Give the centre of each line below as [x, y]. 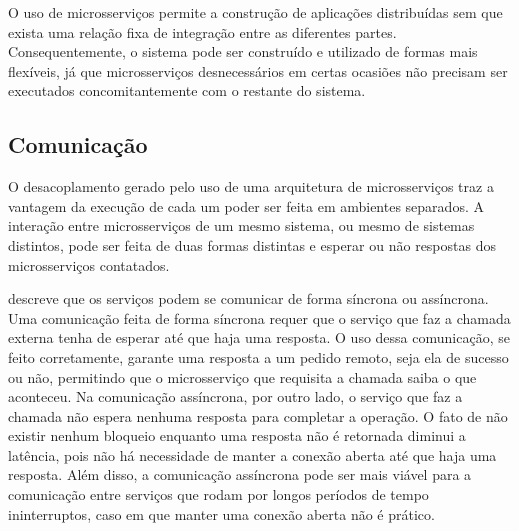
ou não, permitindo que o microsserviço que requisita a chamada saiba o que [242, 376]
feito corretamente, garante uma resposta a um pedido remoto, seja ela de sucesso [258, 356]
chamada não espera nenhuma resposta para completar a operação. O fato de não [258, 415]
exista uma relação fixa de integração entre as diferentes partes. [202, 31]
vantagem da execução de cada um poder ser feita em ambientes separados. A [246, 205]
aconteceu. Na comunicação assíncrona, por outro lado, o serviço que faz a [235, 396]
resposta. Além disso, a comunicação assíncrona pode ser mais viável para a [240, 474]
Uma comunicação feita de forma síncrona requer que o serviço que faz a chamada [259, 317]
